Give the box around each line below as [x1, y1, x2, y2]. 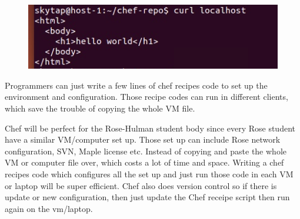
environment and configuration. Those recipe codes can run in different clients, [5, 90, 288, 103]
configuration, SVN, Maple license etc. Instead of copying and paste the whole [5, 144, 286, 157]
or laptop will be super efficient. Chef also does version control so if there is [5, 179, 277, 191]
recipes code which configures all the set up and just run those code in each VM [5, 167, 294, 180]
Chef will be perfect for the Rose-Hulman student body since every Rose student [5, 122, 295, 134]
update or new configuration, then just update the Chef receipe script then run [5, 191, 290, 203]
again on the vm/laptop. [5, 202, 93, 214]
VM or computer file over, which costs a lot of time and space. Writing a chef [5, 156, 284, 169]
